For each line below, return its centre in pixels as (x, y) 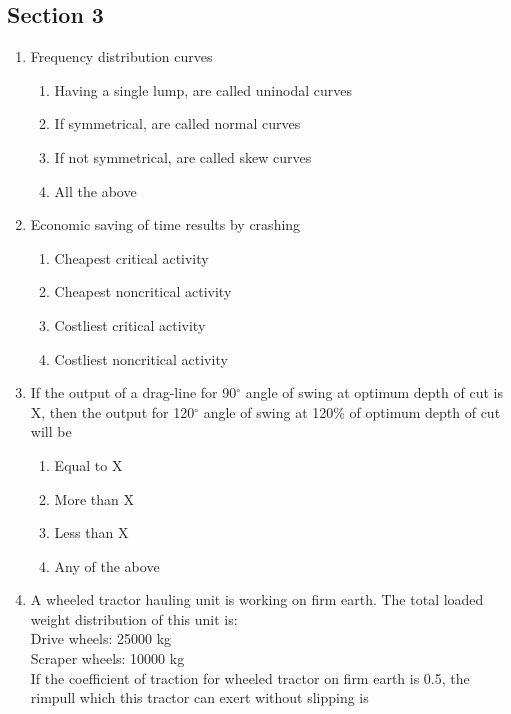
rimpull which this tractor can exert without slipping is (199, 697)
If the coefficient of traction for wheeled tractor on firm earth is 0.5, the (250, 677)
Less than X (91, 532)
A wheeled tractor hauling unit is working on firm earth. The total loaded (257, 599)
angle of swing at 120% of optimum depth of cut (352, 411)
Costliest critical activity (130, 324)
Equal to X (88, 464)
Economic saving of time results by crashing (165, 224)
